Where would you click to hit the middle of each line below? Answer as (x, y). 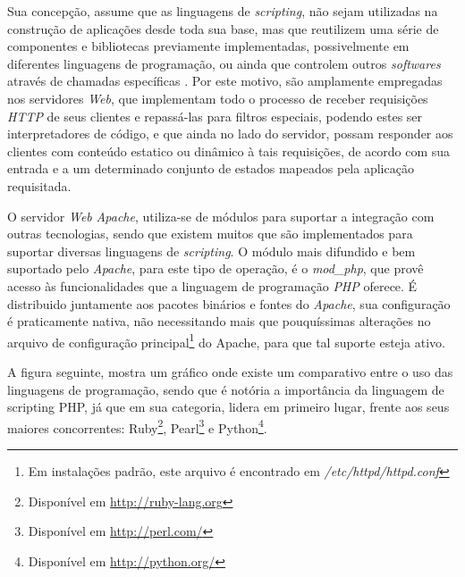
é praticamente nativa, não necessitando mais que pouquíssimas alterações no (219, 321)
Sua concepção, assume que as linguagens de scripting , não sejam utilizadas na (223, 11)
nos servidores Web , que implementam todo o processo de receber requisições (218, 98)
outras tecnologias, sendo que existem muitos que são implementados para (210, 234)
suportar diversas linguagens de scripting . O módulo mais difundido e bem (211, 251)
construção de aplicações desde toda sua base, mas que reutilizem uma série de (223, 28)
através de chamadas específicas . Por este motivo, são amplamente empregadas (225, 81)
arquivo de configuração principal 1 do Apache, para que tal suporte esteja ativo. (227, 340)
